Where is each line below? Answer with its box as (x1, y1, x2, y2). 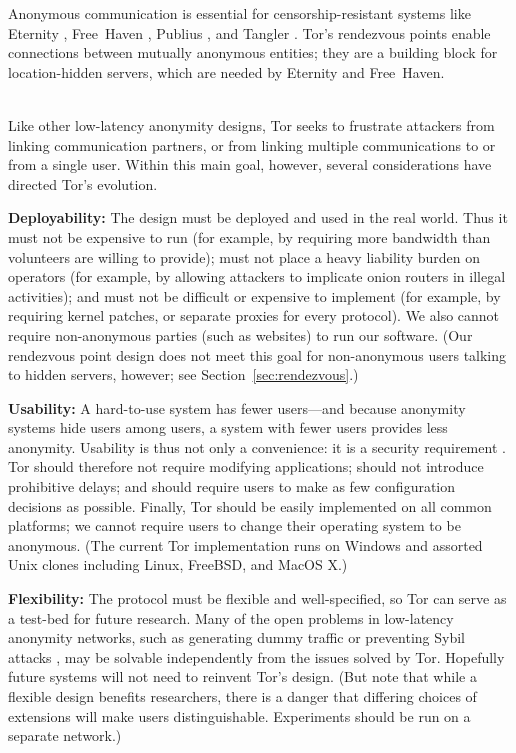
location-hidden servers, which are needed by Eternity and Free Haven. (8, 61, 445, 82)
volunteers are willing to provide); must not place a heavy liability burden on (8, 246, 481, 267)
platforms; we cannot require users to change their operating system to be (8, 515, 461, 536)
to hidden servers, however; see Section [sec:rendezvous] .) (8, 364, 359, 385)
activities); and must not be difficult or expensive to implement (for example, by (8, 285, 501, 306)
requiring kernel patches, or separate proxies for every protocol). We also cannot (8, 305, 500, 326)
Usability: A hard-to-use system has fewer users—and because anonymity (8, 397, 466, 418)
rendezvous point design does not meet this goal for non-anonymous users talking (8, 344, 507, 365)
